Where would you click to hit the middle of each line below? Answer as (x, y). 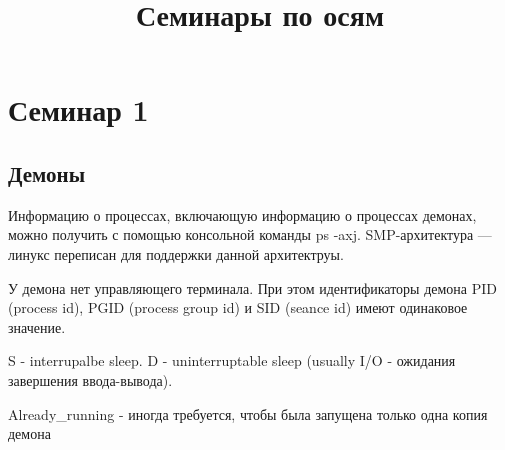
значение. (37, 326)
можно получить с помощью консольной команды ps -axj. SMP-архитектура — (250, 234)
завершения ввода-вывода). (90, 379)
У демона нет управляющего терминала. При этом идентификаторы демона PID (252, 287)
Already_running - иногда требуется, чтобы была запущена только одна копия (248, 413)
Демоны (47, 172)
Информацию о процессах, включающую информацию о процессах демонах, (242, 214)
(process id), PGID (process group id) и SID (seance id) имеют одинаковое (238, 307)
